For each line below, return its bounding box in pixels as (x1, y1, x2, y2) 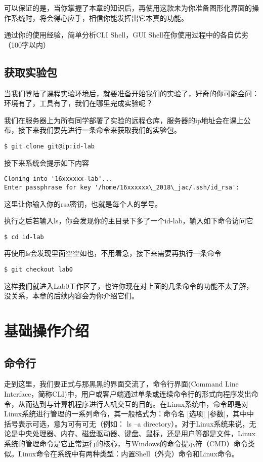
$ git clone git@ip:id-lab (4, 142, 95, 150)
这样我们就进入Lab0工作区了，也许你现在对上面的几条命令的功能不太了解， (4, 280, 253, 291)
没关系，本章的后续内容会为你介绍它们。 (4, 290, 139, 301)
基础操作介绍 (4, 320, 90, 340)
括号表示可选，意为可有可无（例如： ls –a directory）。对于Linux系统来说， (4, 418, 249, 429)
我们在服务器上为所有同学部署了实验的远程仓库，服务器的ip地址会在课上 (4, 114, 244, 125)
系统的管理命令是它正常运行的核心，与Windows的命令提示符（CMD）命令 (4, 438, 248, 448)
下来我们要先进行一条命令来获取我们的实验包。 (25, 125, 181, 135)
